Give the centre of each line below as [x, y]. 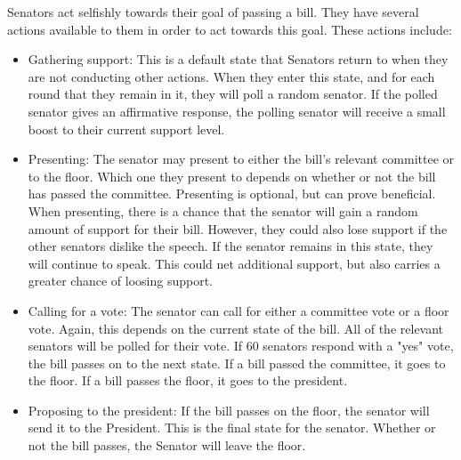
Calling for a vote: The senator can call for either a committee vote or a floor [239, 310]
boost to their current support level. [126, 129]
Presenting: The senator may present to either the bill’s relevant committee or [241, 159]
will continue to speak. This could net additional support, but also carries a [234, 263]
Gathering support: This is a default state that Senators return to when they [238, 59]
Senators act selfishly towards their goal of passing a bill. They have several [213, 12]
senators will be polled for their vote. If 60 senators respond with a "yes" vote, [241, 346]
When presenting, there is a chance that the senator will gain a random [223, 210]
